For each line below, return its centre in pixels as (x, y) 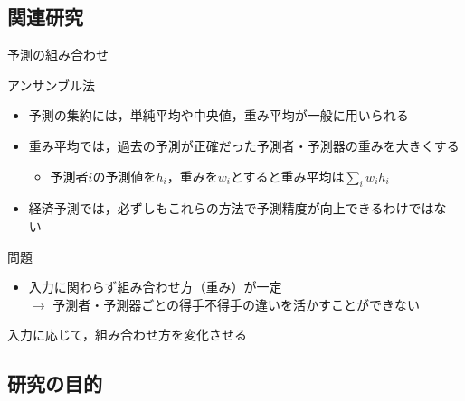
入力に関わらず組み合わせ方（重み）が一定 (155, 287)
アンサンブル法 (52, 84)
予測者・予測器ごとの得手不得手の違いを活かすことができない (237, 304)
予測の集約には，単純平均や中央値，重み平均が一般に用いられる (218, 115)
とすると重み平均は (287, 176)
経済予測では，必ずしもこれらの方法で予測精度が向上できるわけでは (231, 208)
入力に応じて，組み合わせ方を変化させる (128, 335)
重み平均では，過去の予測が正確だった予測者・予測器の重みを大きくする (244, 145)
